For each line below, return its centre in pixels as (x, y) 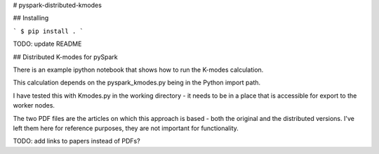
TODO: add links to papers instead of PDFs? (77, 141)
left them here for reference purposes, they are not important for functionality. (126, 128)
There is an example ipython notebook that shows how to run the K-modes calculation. (138, 70)
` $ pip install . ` (48, 31)
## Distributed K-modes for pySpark (66, 57)
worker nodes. (34, 105)
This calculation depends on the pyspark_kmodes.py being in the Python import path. (137, 83)
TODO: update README (47, 44)
